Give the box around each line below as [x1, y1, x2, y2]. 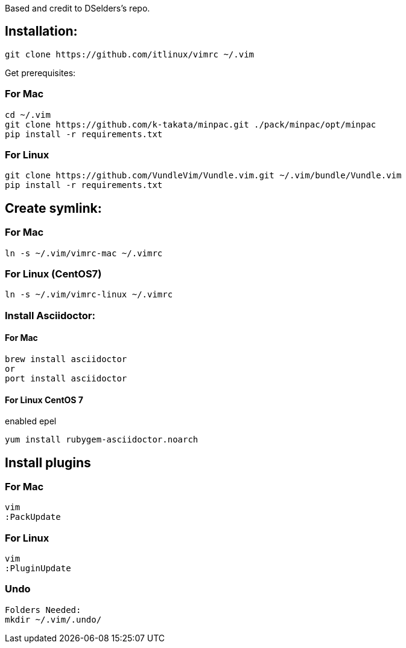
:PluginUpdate [5, 563, 71, 574]
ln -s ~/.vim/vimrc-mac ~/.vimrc [5, 248, 163, 258]
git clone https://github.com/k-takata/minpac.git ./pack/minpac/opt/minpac [5, 119, 376, 129]
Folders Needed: [5, 604, 81, 615]
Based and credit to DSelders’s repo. [5, 3, 150, 13]
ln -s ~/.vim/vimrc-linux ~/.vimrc [5, 290, 173, 300]
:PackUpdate [5, 512, 61, 522]
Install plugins [5, 455, 91, 470]
